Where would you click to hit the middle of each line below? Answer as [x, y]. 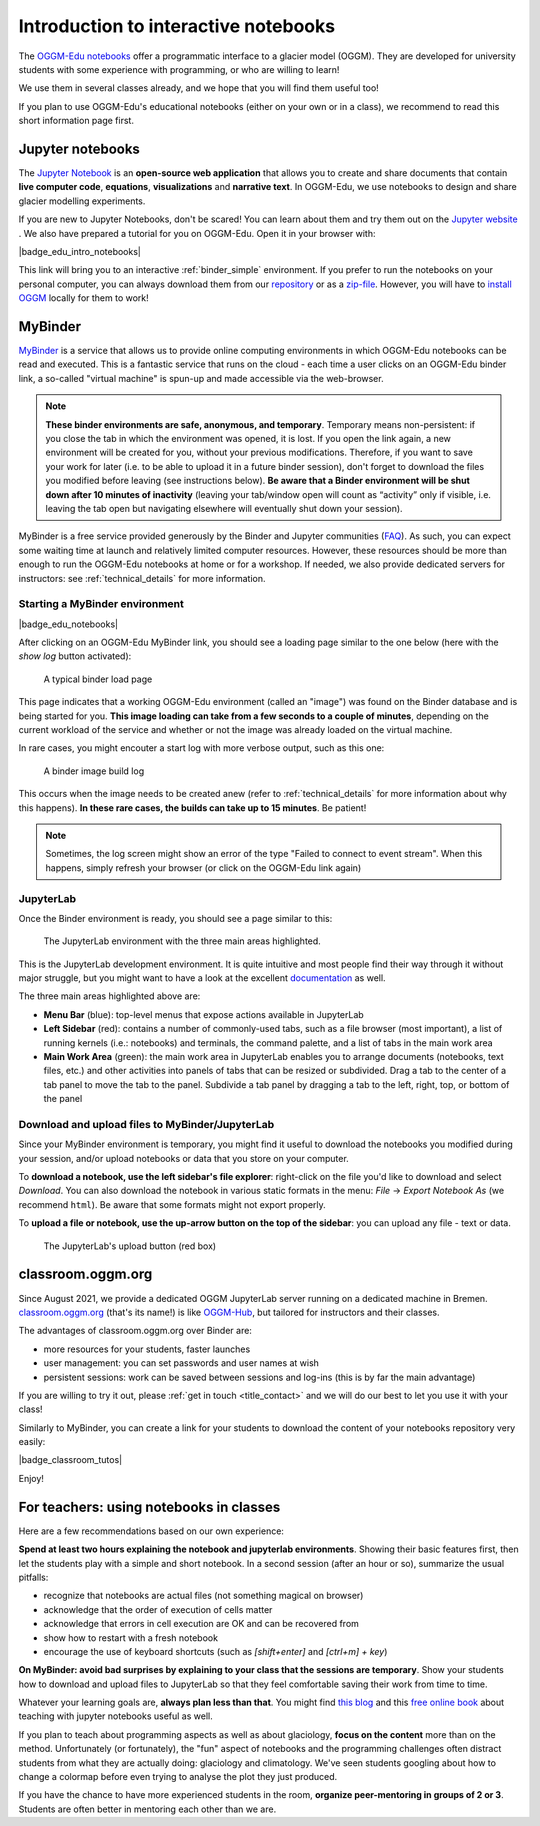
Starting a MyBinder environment [101, 604]
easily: [32, 1442]
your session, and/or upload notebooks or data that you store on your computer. [183, 1158]
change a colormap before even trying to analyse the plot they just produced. [178, 1777]
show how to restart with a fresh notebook [131, 1637]
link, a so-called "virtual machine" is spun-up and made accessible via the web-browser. [201, 378]
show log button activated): [75, 656]
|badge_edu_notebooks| [68, 624]
